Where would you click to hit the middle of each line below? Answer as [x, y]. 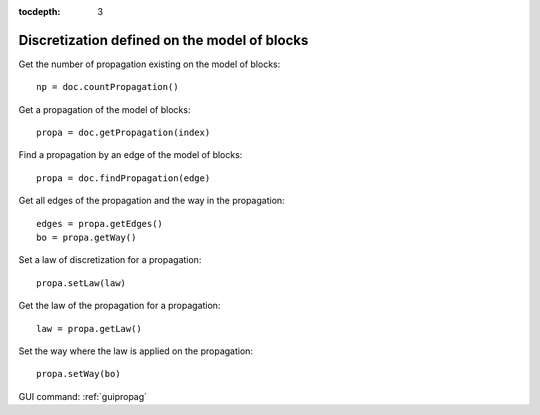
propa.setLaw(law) [81, 283]
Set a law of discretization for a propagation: [110, 260]
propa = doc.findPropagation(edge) [123, 178]
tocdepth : [39, 11]
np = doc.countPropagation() [107, 87]
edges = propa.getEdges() [100, 223]
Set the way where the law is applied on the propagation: [136, 351]
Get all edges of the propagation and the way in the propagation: [151, 201]
